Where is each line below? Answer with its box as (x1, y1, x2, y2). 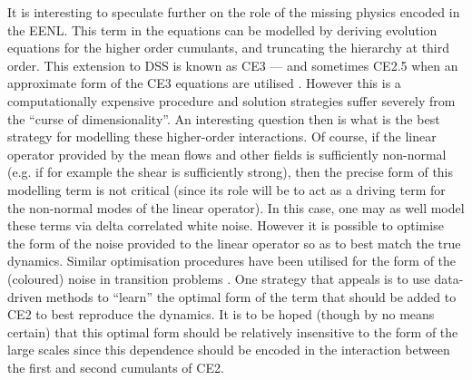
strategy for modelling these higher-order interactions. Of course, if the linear (7, 127, 437, 146)
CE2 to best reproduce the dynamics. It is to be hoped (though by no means (7, 305, 435, 324)
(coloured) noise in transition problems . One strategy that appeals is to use (7, 268, 430, 287)
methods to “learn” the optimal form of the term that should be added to (45, 287, 457, 306)
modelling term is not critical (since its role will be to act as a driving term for (7, 180, 446, 199)
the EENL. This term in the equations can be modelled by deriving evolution (7, 20, 438, 39)
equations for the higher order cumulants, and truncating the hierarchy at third (7, 38, 450, 57)
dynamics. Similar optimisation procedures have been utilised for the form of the (7, 251, 457, 270)
